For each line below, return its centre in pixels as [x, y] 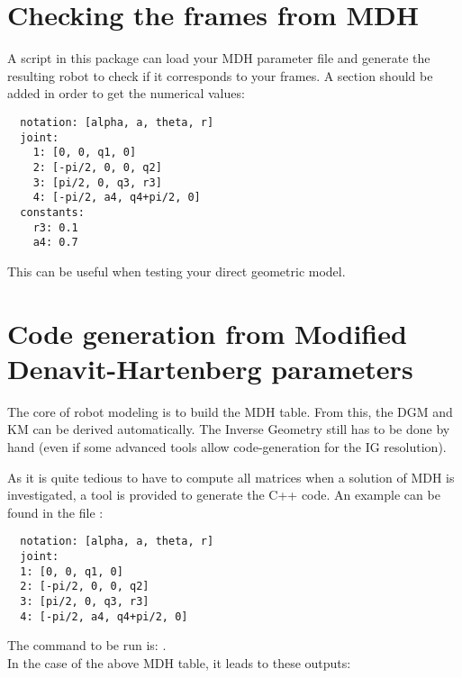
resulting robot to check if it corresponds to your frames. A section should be [220, 75]
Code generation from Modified [207, 333]
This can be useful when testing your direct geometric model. [177, 271]
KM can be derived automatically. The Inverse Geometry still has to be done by [229, 429]
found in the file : [55, 512]
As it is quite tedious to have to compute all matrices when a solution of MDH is [231, 477]
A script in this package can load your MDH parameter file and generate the [219, 58]
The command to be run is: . [87, 645]
